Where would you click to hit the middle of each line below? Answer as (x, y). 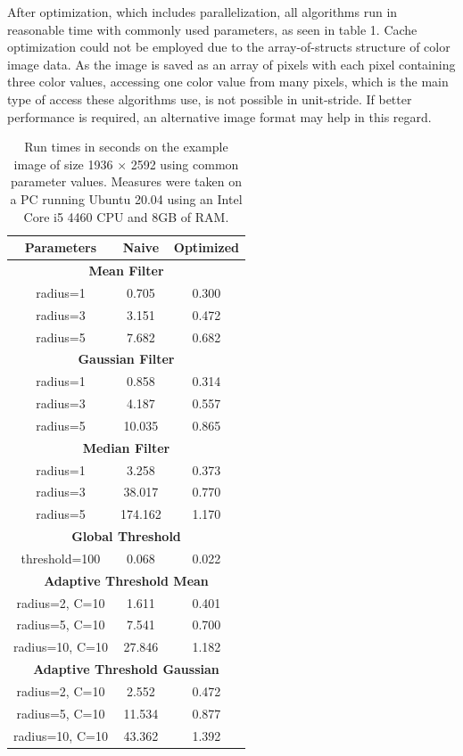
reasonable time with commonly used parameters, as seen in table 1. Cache (212, 29)
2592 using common (185, 164)
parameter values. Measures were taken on (126, 181)
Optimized (206, 247)
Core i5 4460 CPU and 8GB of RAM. (126, 216)
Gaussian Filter (126, 359)
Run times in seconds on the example (126, 147)
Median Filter (126, 447)
